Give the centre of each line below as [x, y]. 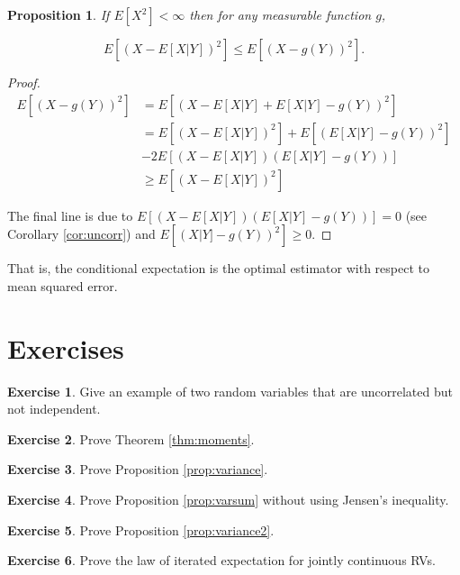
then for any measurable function [280, 14]
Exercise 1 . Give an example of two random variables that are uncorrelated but [230, 391]
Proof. [24, 82]
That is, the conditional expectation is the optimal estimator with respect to [218, 268]
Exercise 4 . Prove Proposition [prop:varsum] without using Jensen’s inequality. [228, 499]
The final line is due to [70, 215]
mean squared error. [63, 285]
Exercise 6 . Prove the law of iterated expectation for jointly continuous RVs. [221, 560]
